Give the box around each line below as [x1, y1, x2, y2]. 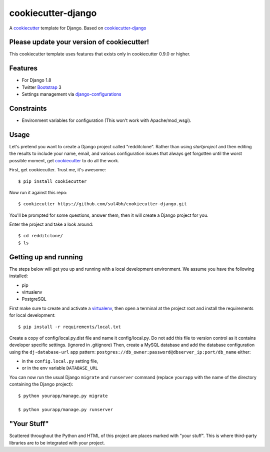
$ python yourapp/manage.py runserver [18, 407, 113, 413]
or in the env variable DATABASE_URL [21, 365, 98, 371]
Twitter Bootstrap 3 [21, 84, 62, 90]
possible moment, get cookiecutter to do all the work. [9, 157, 119, 163]
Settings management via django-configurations [21, 91, 121, 97]
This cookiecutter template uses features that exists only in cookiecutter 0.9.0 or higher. [9, 51, 190, 57]
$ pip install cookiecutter [18, 178, 87, 184]
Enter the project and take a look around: [9, 221, 93, 227]
